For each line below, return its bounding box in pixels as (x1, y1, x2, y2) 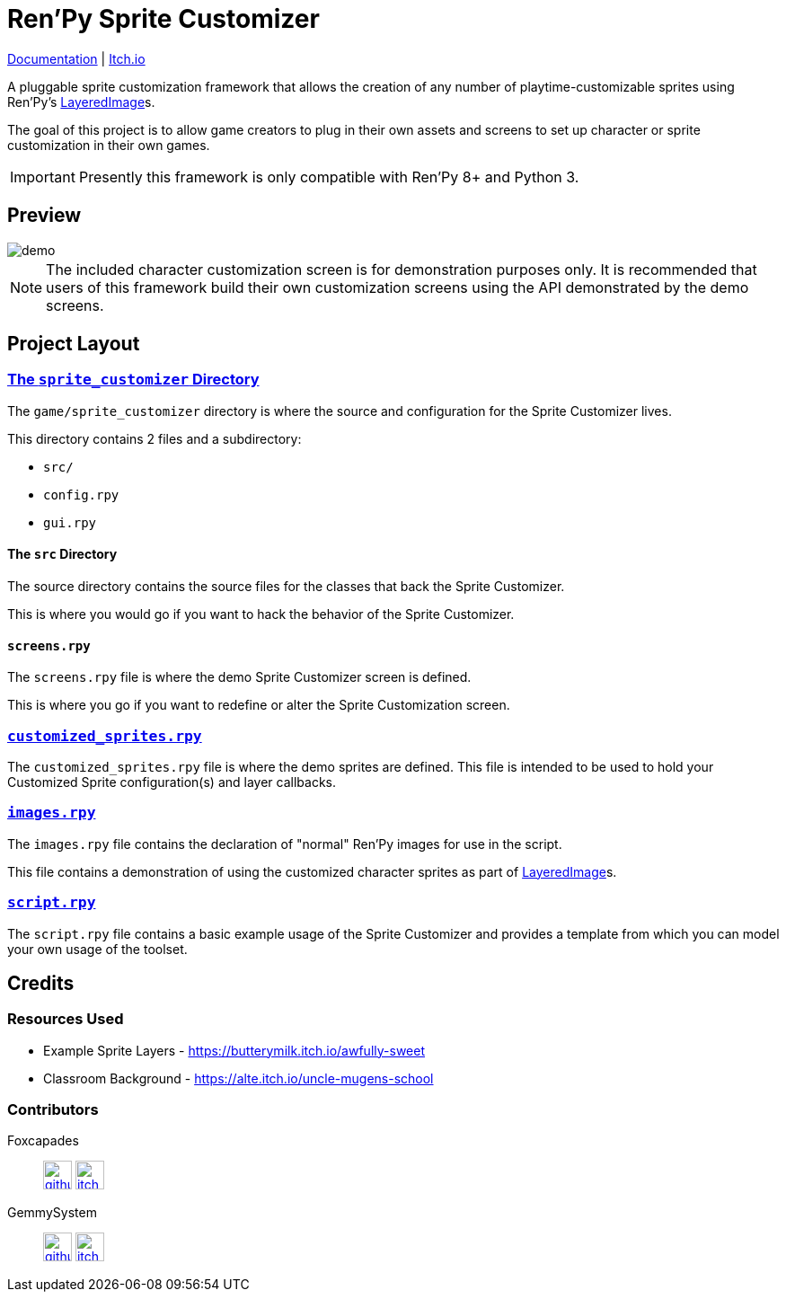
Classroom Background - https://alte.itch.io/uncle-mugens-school (43, 1070, 434, 1086)
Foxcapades (7, 1133, 79, 1149)
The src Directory (7, 546, 118, 562)
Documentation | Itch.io (7, 50, 146, 66)
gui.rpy (43, 515, 97, 530)
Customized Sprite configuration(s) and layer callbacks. (7, 774, 336, 790)
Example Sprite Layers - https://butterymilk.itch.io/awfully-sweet (43, 1042, 425, 1058)
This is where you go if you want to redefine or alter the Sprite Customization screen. (7, 697, 510, 713)
